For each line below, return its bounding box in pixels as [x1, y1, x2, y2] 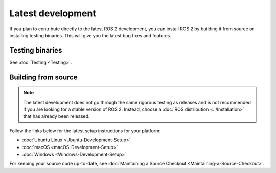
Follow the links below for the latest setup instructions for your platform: [9, 128, 161, 134]
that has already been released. [23, 113, 90, 119]
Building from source [9, 72, 78, 81]
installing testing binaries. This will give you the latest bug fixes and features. [9, 32, 171, 38]
